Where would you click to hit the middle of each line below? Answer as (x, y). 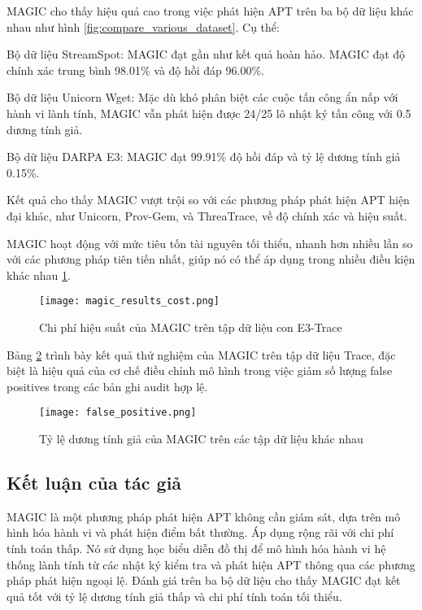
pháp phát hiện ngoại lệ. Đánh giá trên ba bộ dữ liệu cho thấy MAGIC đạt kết (204, 580)
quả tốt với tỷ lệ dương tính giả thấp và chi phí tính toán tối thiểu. (174, 596)
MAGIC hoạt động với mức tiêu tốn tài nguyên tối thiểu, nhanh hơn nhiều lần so (210, 243)
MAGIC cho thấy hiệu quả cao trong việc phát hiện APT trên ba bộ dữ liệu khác (210, 11)
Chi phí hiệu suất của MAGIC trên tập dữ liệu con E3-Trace (191, 327)
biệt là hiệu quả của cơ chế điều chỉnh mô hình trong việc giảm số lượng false (200, 370)
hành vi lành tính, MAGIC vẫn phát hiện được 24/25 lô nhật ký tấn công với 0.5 (209, 113)
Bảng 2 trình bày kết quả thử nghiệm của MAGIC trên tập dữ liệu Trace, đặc (201, 354)
